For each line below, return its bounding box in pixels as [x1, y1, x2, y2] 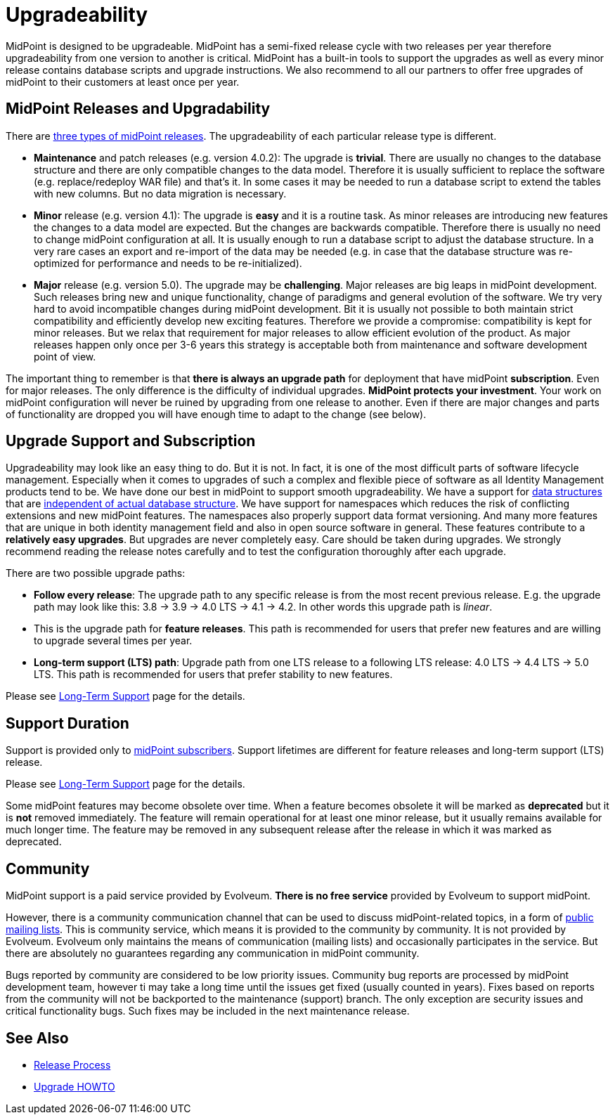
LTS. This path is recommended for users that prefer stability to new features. [34, 668, 393, 681]
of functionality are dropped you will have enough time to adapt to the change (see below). [6, 408, 427, 420]
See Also [6, 1029, 69, 1047]
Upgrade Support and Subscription [6, 432, 256, 450]
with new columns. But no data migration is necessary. [34, 187, 287, 200]
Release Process [34, 1058, 111, 1071]
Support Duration [6, 714, 129, 732]
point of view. [34, 350, 96, 363]
